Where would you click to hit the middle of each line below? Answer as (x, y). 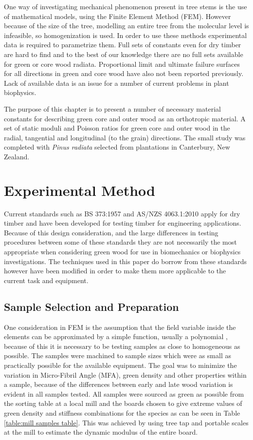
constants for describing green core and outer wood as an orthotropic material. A (125, 118)
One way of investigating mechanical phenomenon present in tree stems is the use (126, 6)
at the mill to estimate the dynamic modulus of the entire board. (101, 432)
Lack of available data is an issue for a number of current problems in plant (117, 83)
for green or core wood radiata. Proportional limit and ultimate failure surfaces (122, 64)
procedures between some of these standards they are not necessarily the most (120, 242)
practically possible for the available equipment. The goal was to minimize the (120, 365)
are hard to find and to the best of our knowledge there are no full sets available (124, 54)
